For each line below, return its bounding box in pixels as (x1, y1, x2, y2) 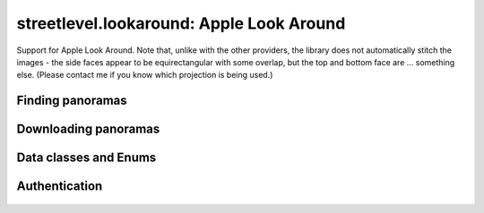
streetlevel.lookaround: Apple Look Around (16, 13, 346, 33)
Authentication (16, 179, 103, 194)
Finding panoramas (16, 93, 127, 108)
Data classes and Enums (16, 150, 157, 166)
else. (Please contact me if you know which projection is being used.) (16, 70, 273, 81)
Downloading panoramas (16, 122, 160, 137)
